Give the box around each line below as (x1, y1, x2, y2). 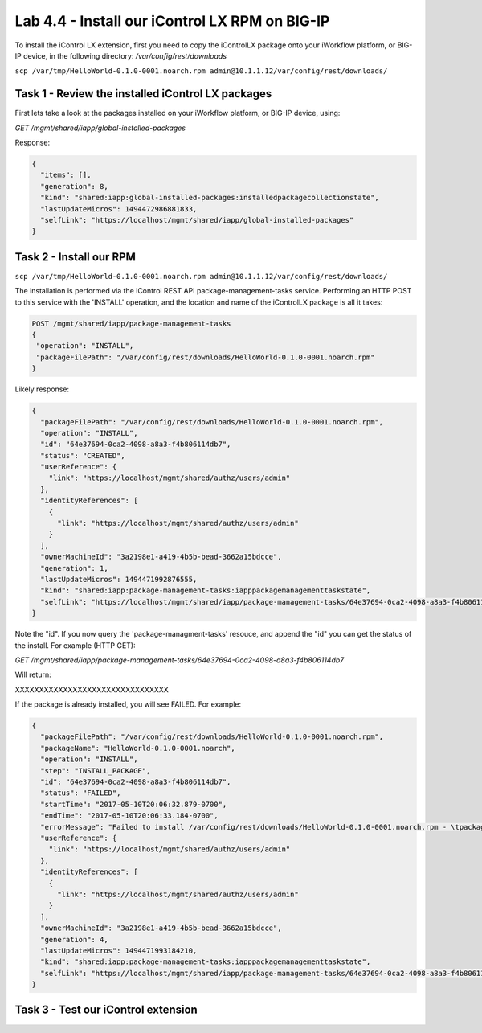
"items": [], (40, 170, 92, 180)
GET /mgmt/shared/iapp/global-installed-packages (14, 123, 186, 133)
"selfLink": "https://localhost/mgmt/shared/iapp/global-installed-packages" (40, 215, 354, 224)
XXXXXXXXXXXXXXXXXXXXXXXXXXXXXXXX (14, 684, 169, 695)
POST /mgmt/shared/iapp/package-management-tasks (31, 318, 231, 328)
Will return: (14, 670, 51, 679)
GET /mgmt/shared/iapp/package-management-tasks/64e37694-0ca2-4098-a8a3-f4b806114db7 (14, 655, 345, 665)
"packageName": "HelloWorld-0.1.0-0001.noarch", (40, 744, 236, 752)
